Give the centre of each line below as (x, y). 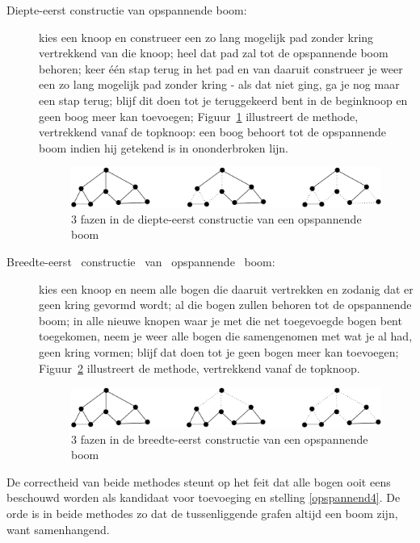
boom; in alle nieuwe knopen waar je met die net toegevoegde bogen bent (220, 320)
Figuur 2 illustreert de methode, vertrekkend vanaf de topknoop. (199, 368)
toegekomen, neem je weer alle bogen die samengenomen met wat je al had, (226, 336)
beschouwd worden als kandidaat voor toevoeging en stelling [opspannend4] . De (204, 497)
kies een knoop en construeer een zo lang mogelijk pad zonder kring (206, 37)
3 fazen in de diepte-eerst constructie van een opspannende (216, 218)
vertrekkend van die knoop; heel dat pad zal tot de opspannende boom (214, 53)
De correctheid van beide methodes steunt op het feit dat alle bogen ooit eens (199, 481)
